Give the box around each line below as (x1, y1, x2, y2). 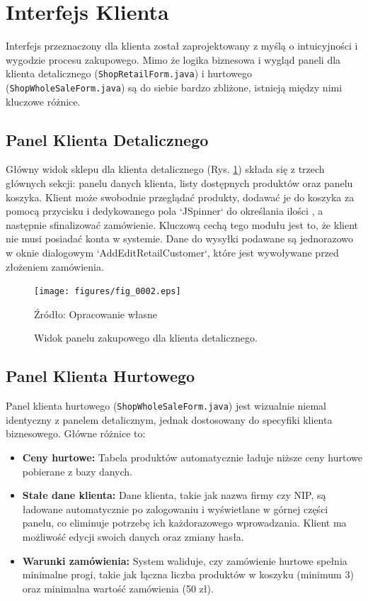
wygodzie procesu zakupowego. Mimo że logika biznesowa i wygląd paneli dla (6, 52, 341, 67)
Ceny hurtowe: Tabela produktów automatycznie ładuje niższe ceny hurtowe (22, 450, 362, 465)
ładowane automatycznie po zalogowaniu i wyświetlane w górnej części (22, 501, 328, 516)
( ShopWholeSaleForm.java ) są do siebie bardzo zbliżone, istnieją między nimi (6, 79, 343, 94)
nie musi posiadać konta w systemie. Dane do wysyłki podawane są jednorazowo (6, 231, 354, 246)
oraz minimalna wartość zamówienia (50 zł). (22, 580, 214, 595)
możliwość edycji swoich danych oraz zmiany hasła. (22, 529, 244, 544)
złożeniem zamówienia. (6, 259, 104, 274)
